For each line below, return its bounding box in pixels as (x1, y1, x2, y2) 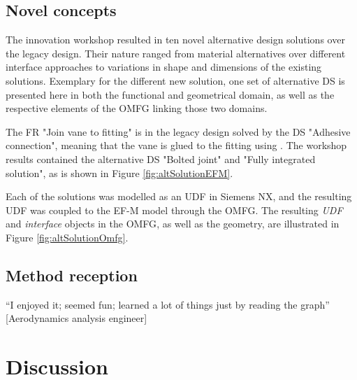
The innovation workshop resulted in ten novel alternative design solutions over (6, 32, 345, 47)
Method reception (6, 264, 138, 286)
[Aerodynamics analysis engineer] (6, 311, 147, 325)
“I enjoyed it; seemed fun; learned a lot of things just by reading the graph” (6, 297, 330, 311)
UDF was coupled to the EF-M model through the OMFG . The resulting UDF (6, 202, 343, 217)
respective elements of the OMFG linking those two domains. (6, 101, 268, 115)
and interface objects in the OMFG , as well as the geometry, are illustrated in (6, 216, 340, 231)
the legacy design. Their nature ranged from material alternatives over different (6, 45, 346, 60)
